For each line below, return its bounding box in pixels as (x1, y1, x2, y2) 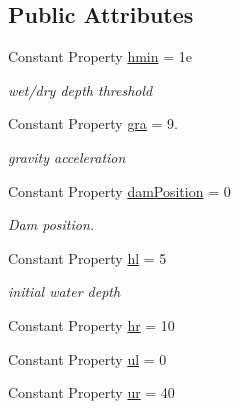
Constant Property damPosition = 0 (8, 180, 231, 201)
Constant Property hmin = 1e (8, 46, 192, 67)
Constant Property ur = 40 (8, 382, 175, 403)
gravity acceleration (8, 146, 126, 167)
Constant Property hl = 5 (8, 247, 167, 268)
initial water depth (8, 281, 121, 302)
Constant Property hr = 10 (8, 314, 175, 335)
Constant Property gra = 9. (8, 113, 178, 134)
